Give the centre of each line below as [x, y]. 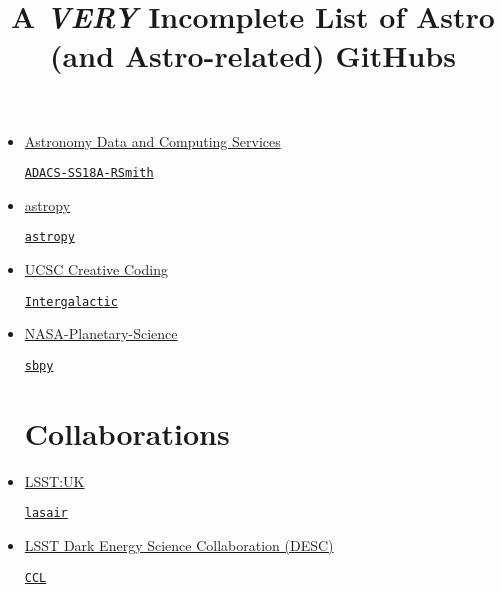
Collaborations [127, 432]
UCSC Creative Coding [96, 269]
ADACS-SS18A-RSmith [89, 173]
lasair [46, 513]
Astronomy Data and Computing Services [152, 140]
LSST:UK [54, 480]
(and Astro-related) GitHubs [253, 55]
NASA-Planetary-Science [101, 333]
